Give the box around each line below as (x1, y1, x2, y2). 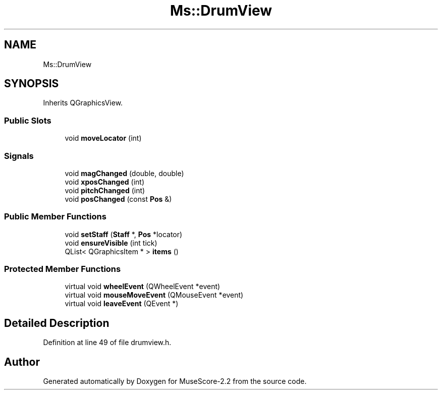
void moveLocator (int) (65, 134, 142, 143)
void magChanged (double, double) (65, 168, 184, 178)
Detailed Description (4, 316, 109, 329)
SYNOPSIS (4, 77, 59, 90)
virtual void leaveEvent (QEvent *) (65, 299, 179, 308)
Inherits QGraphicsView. (43, 98, 123, 107)
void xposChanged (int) (65, 177, 144, 186)
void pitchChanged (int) (65, 186, 145, 195)
